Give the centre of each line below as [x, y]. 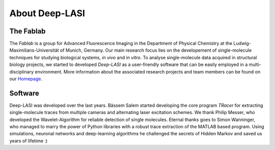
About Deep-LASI [47, 13]
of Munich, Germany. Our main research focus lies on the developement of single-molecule [156, 50]
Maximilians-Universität [34, 50]
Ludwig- [242, 44]
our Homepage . [26, 79]
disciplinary [22, 71]
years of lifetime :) [29, 141]
